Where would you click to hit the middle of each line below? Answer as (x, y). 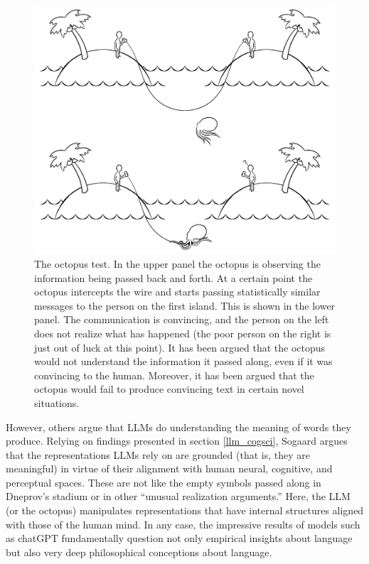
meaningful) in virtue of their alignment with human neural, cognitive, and (169, 468)
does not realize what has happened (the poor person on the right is (183, 333)
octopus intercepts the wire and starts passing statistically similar (177, 292)
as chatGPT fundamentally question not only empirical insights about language (179, 538)
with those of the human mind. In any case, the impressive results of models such (183, 524)
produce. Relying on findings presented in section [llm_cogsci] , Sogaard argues (177, 441)
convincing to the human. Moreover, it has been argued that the (174, 375)
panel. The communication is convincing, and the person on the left (182, 319)
